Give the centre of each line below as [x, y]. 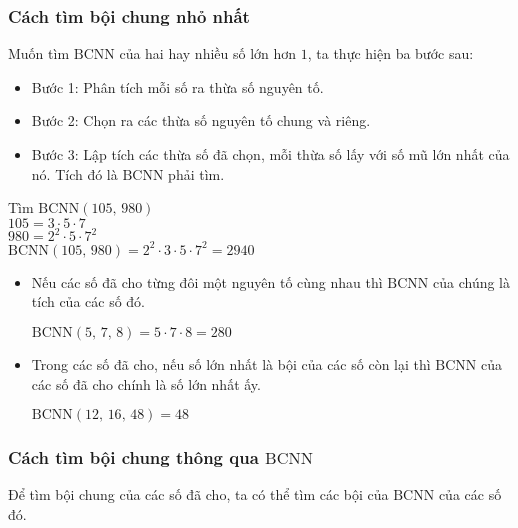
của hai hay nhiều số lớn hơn [208, 53]
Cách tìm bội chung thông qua [133, 457]
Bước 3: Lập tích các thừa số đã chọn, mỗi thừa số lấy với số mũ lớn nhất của [270, 154]
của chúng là [472, 281]
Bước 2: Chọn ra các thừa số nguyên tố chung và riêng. [201, 120]
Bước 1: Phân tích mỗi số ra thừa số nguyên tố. [177, 86]
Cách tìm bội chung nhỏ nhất [129, 15]
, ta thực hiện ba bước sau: [390, 53]
